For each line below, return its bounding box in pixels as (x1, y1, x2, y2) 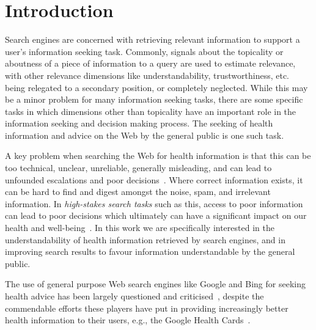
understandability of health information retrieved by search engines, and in (5, 233, 285, 246)
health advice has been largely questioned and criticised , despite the (5, 290, 264, 302)
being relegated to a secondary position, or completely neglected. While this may (5, 81, 308, 94)
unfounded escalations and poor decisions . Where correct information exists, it (5, 173, 303, 186)
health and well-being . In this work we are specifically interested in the (5, 221, 274, 234)
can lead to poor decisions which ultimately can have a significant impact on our (5, 209, 307, 222)
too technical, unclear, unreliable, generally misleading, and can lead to (5, 161, 272, 174)
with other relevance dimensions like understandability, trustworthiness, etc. (5, 68, 290, 81)
